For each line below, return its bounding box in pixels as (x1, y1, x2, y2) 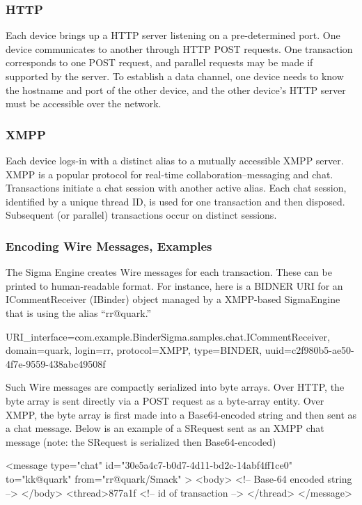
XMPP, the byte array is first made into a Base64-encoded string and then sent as (6, 407, 357, 421)
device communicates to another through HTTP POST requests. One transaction (6, 41, 353, 56)
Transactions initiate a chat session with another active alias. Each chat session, (6, 180, 347, 195)
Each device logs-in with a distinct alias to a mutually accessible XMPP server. (6, 153, 344, 167)
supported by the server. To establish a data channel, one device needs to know (6, 69, 344, 83)
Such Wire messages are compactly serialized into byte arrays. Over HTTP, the (6, 380, 345, 394)
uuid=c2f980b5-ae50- (265, 343, 354, 357)
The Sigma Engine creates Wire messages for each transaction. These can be (6, 265, 332, 279)
